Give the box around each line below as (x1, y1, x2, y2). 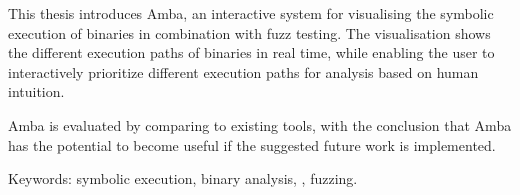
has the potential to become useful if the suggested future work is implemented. (8, 134, 496, 155)
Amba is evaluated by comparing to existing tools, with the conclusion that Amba (8, 114, 512, 135)
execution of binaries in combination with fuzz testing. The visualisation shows (8, 22, 491, 43)
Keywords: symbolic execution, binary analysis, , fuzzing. (8, 168, 358, 189)
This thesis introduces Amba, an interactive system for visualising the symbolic (8, 3, 494, 23)
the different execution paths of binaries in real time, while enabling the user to (8, 42, 495, 63)
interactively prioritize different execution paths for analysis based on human (8, 61, 479, 82)
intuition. (8, 81, 65, 102)
